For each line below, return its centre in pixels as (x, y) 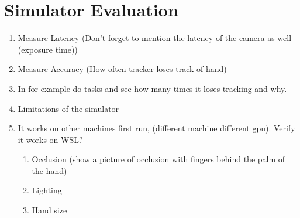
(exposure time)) (48, 49)
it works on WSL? (50, 139)
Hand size (49, 210)
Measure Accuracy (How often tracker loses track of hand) (122, 69)
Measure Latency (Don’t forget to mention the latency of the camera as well (155, 38)
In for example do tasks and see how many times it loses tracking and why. (152, 88)
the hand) (49, 170)
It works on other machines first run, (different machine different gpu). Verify (156, 128)
